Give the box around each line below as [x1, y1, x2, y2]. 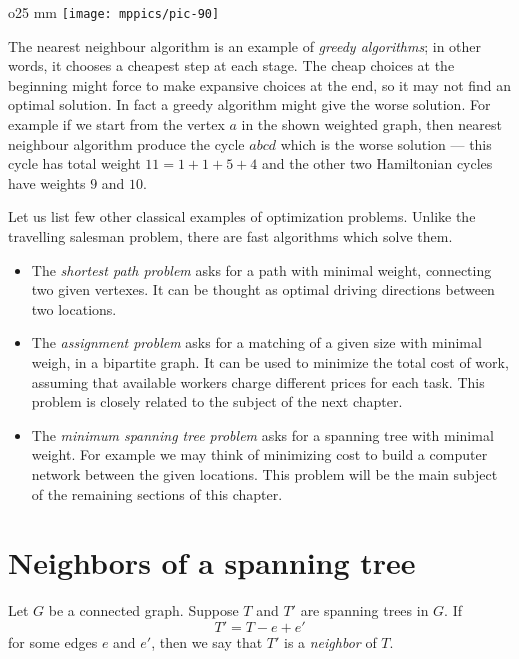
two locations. [31, 298, 117, 319]
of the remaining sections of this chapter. [31, 483, 283, 504]
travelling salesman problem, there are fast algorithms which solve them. [8, 226, 453, 246]
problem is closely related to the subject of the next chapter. [31, 391, 403, 412]
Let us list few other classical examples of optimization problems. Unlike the [8, 206, 476, 227]
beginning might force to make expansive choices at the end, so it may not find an [8, 74, 512, 95]
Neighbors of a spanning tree [8, 542, 416, 583]
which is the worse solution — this [280, 133, 492, 154]
